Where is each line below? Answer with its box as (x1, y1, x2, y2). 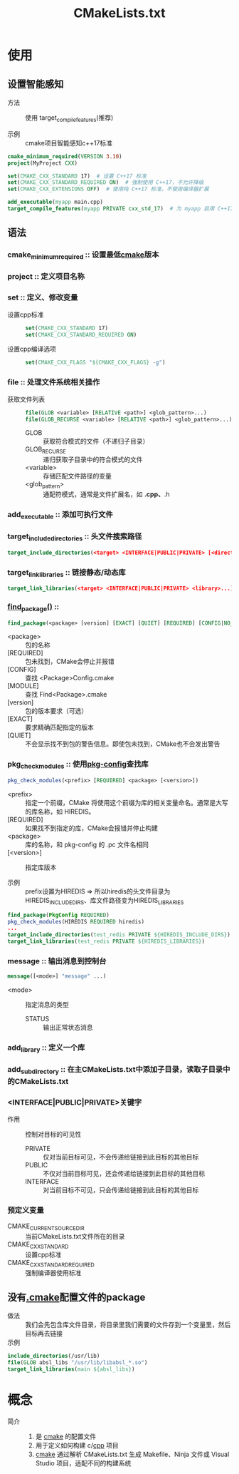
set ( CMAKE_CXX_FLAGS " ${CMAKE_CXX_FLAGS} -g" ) (25, 359, 166, 367)
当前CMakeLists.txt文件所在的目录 (25, 1232, 125, 1241)
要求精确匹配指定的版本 (25, 723, 94, 732)
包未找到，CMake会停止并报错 (25, 657, 115, 666)
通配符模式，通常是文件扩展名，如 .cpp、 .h (43, 490, 170, 498)
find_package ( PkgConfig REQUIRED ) (7, 911, 110, 918)
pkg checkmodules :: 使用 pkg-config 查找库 (7, 759, 149, 771)
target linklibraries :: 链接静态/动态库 (7, 567, 126, 578)
